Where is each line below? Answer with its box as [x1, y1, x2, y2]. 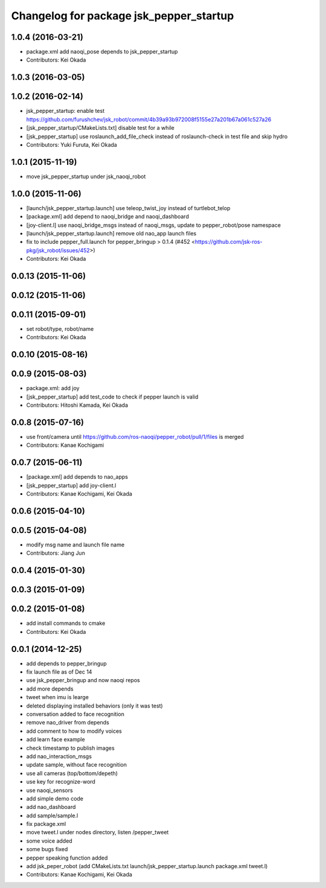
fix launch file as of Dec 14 [26, 668, 92, 676]
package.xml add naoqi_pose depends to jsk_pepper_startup [26, 48, 178, 56]
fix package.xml [26, 820, 66, 828]
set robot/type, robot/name [26, 325, 94, 333]
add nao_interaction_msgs [26, 752, 92, 760]
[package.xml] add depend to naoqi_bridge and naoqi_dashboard [26, 213, 190, 220]
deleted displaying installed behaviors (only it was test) [26, 702, 163, 709]
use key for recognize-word [26, 778, 96, 785]
